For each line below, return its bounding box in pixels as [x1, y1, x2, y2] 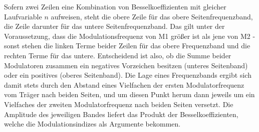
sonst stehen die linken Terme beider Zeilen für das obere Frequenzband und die [4, 40, 250, 51]
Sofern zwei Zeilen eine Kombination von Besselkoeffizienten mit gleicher [4, 1, 226, 11]
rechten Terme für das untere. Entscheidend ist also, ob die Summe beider [4, 50, 231, 60]
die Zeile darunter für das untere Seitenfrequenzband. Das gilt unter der [4, 21, 225, 31]
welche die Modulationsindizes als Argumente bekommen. [4, 119, 181, 129]
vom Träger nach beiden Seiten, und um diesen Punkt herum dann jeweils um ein [4, 89, 255, 100]
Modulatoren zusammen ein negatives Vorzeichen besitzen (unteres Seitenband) [4, 60, 248, 70]
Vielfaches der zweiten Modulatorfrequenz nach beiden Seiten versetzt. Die [4, 99, 233, 109]
